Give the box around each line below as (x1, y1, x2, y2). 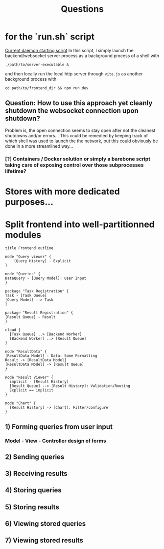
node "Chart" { (5, 400, 36, 406)
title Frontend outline (5, 245, 54, 251)
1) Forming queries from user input (5, 422, 113, 431)
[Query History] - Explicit (14, 258, 71, 263)
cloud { (5, 327, 21, 332)
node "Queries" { (5, 271, 41, 276)
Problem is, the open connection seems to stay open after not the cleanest (5, 127, 156, 133)
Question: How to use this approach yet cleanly (5, 99, 153, 107)
